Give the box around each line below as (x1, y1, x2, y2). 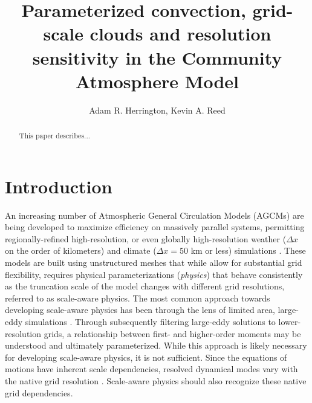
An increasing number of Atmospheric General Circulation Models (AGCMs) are (5, 208, 304, 221)
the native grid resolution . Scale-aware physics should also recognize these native (5, 374, 307, 387)
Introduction (5, 173, 112, 198)
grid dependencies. (5, 386, 73, 399)
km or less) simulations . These (190, 244, 306, 257)
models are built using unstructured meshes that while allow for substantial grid (5, 256, 302, 269)
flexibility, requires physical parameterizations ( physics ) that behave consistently (5, 268, 303, 280)
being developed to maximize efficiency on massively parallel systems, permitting (5, 221, 305, 233)
